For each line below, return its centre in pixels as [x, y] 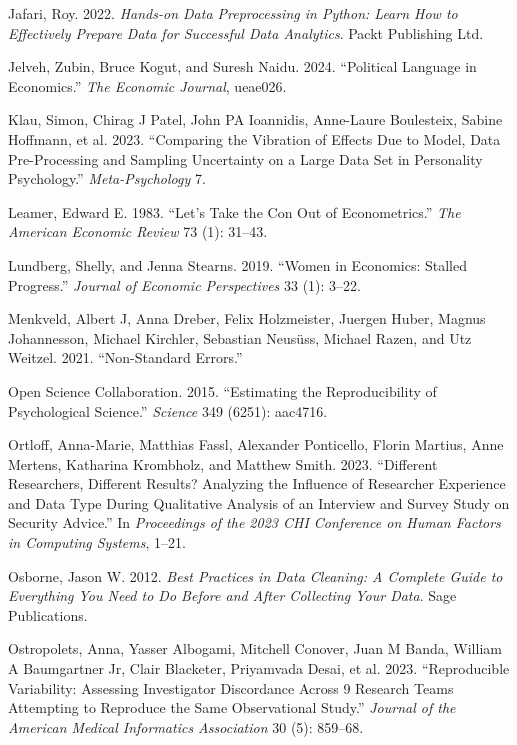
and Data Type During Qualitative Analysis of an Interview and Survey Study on [259, 502]
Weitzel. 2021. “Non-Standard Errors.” [125, 357]
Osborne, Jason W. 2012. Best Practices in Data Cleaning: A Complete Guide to [255, 575]
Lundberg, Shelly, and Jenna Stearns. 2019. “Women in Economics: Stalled [237, 264]
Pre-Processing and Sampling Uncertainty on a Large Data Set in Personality [245, 158]
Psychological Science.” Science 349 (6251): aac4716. [168, 410]
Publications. [48, 614]
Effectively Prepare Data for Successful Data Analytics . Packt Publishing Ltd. [246, 32]
